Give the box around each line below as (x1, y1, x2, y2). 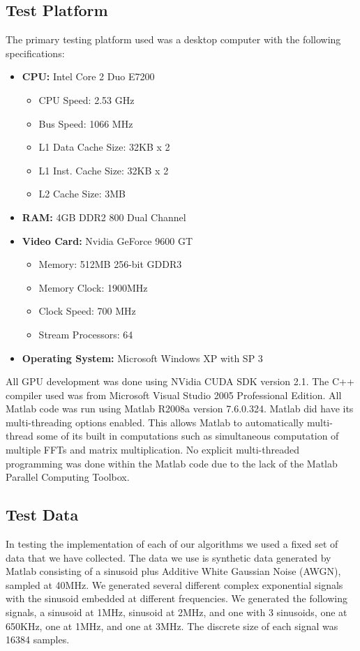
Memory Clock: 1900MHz (38, 280, 148, 294)
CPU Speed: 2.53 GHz (38, 92, 135, 107)
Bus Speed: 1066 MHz (38, 116, 133, 130)
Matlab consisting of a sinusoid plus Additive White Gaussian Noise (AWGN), (6, 564, 341, 578)
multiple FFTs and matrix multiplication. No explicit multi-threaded (6, 442, 299, 457)
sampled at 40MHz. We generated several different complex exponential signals (6, 577, 343, 592)
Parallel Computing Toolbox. (6, 470, 130, 484)
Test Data (6, 504, 79, 525)
